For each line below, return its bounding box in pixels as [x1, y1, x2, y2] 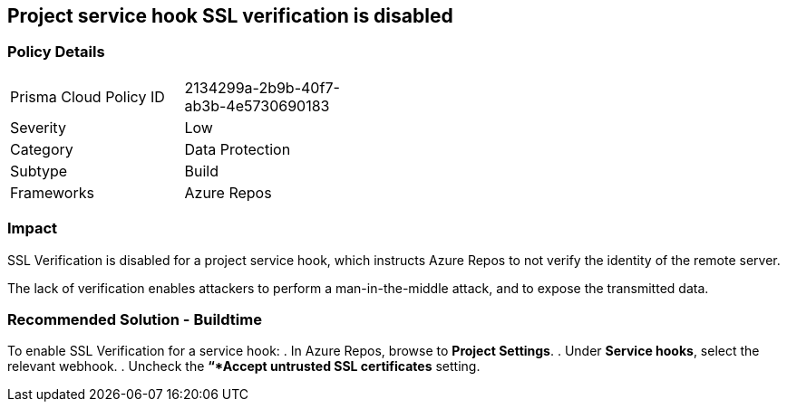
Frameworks [10, 183, 94, 202]
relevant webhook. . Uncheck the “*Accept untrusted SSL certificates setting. [7, 358, 481, 375]
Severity [10, 118, 66, 137]
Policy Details [7, 43, 105, 62]
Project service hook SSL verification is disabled [7, 5, 453, 27]
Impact [7, 219, 58, 238]
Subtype [10, 161, 68, 180]
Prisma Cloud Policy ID [10, 87, 165, 106]
